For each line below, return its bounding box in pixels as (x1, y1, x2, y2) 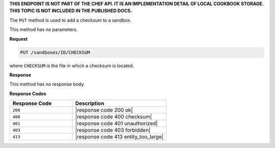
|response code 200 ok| (75, 107, 133, 114)
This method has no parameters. (9, 26, 78, 33)
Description (75, 100, 104, 107)
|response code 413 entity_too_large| (75, 133, 164, 140)
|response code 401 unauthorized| (75, 120, 158, 127)
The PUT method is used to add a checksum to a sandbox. (9, 17, 132, 23)
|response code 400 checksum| (75, 113, 152, 121)
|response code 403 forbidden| (75, 127, 151, 134)
